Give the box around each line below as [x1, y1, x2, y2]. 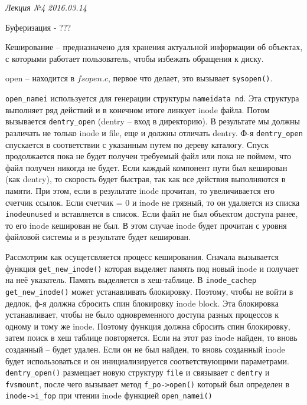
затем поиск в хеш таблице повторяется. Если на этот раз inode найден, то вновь [5, 331, 298, 344]
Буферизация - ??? [5, 21, 71, 33]
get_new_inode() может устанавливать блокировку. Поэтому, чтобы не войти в [5, 285, 293, 297]
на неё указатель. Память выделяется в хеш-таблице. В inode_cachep [5, 274, 257, 286]
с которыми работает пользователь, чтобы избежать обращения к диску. [5, 52, 264, 64]
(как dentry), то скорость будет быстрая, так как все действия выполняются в [5, 173, 286, 185]
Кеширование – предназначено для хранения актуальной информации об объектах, [5, 41, 303, 53]
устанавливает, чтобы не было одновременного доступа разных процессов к [5, 308, 279, 321]
